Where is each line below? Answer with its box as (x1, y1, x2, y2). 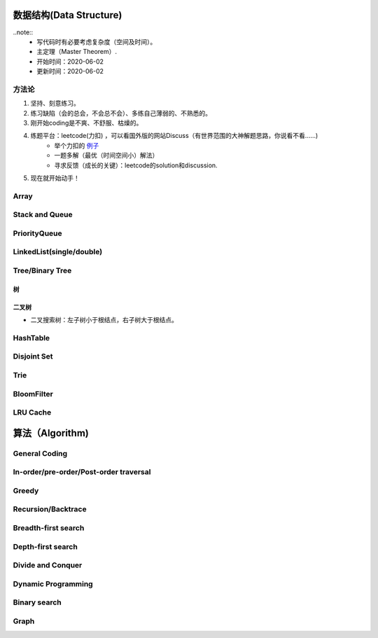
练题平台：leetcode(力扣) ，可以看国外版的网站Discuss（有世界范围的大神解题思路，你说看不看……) (30, 132, 318, 140)
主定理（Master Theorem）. (36, 48, 118, 56)
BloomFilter (13, 389, 54, 398)
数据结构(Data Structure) (13, 9, 122, 21)
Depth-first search (13, 541, 78, 551)
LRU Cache (13, 408, 52, 417)
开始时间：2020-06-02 (36, 57, 104, 66)
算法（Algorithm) (13, 427, 89, 439)
